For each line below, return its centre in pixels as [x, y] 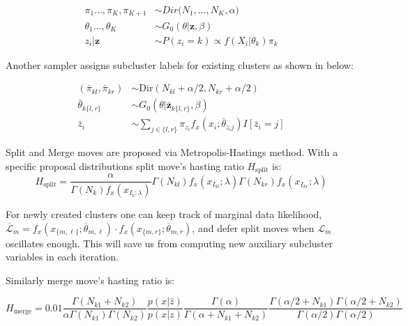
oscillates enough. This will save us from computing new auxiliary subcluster [169, 243]
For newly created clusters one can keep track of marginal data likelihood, [164, 214]
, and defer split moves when [253, 227]
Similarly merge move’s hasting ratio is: [90, 280]
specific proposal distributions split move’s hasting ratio [125, 165]
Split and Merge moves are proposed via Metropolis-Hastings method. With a [172, 152]
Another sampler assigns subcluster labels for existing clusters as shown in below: [180, 64]
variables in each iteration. [62, 257]
